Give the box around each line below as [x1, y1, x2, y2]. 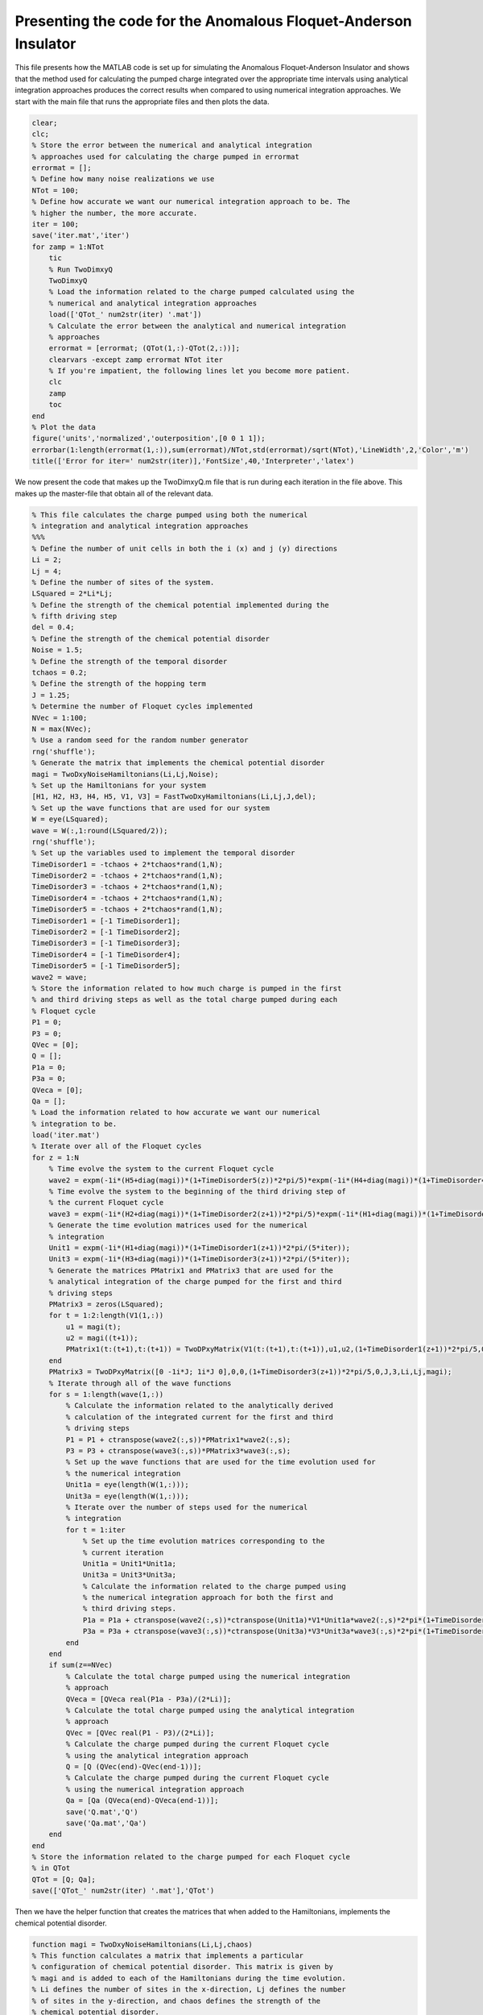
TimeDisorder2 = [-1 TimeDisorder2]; [31, 928, 181, 937]
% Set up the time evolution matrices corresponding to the [82, 1536, 325, 1546]
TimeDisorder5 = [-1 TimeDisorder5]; [31, 962, 181, 970]
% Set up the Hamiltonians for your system [31, 780, 207, 790]
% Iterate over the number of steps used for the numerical [65, 1502, 308, 1511]
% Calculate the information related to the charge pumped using [82, 1581, 346, 1591]
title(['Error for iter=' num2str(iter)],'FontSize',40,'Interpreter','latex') [31, 456, 355, 466]
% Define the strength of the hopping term [31, 679, 207, 688]
